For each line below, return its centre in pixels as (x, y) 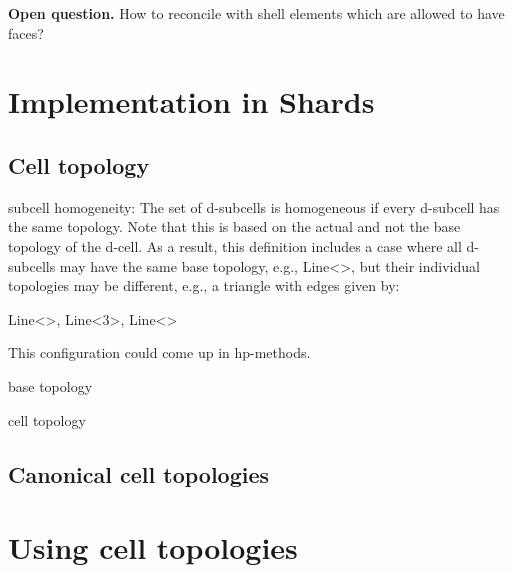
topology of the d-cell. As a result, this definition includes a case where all (235, 245)
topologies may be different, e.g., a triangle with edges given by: (204, 285)
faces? (26, 32)
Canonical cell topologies (139, 473)
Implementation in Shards (191, 101)
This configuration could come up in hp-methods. (159, 352)
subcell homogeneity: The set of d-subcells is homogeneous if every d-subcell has (254, 206)
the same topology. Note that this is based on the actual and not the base (234, 226)
